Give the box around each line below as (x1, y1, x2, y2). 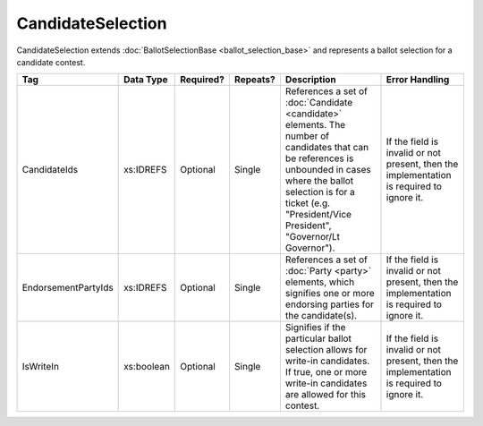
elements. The (284, 119, 346, 132)
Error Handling (386, 73, 450, 86)
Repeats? (233, 73, 276, 86)
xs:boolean (123, 361, 170, 373)
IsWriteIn (21, 361, 60, 373)
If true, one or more (284, 366, 368, 379)
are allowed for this (284, 388, 367, 401)
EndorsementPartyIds (21, 282, 114, 294)
